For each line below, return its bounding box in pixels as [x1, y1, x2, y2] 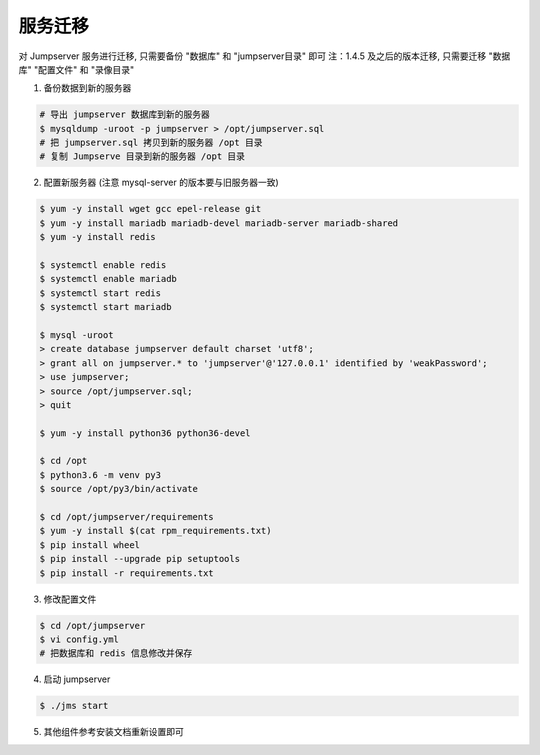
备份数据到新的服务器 [43, 82, 132, 94]
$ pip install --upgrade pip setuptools [39, 553, 240, 565]
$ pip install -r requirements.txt [39, 567, 214, 579]
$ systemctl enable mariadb [39, 273, 177, 285]
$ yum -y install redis [39, 231, 157, 243]
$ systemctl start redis [39, 287, 162, 299]
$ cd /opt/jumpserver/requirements [39, 511, 214, 523]
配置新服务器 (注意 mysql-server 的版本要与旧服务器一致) [43, 176, 279, 189]
